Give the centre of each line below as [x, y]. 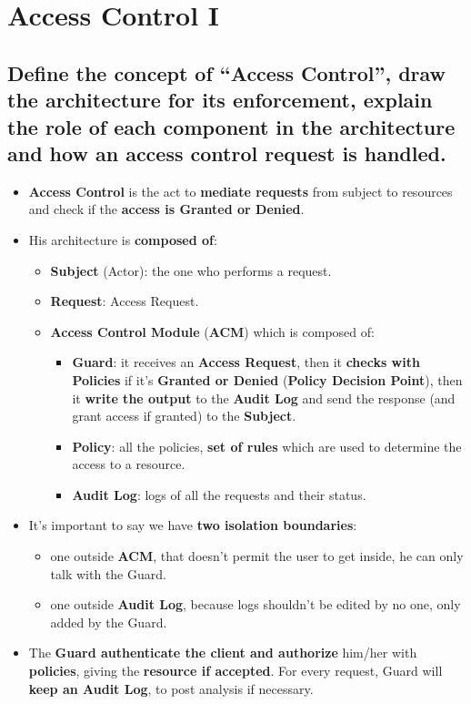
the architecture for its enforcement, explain [220, 100]
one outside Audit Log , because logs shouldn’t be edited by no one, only [256, 604]
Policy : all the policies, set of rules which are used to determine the [267, 446]
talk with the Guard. [108, 573]
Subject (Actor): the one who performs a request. [191, 270]
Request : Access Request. [125, 301]
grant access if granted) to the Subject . [184, 416]
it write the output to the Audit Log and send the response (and [264, 398]
